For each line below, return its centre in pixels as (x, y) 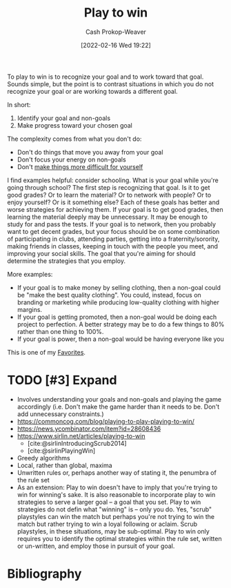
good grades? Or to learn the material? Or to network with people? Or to (109, 195)
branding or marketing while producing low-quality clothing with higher (118, 302)
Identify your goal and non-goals (64, 118)
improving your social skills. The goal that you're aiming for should (101, 253)
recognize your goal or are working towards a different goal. (92, 91)
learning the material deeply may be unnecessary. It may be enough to (108, 217)
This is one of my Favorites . (47, 352)
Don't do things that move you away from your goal (90, 152)
